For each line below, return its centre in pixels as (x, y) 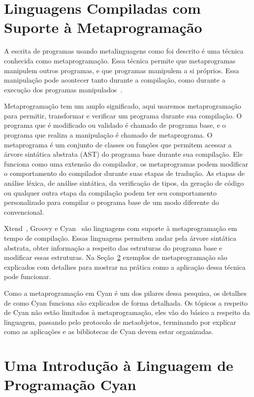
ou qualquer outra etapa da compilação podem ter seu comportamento (110, 192)
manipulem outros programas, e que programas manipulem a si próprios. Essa (122, 70)
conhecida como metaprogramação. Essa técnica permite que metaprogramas (120, 60)
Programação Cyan (70, 384)
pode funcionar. (28, 276)
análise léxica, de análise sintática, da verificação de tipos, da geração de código (124, 183)
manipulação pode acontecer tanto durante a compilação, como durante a (115, 80)
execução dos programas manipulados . (63, 89)
